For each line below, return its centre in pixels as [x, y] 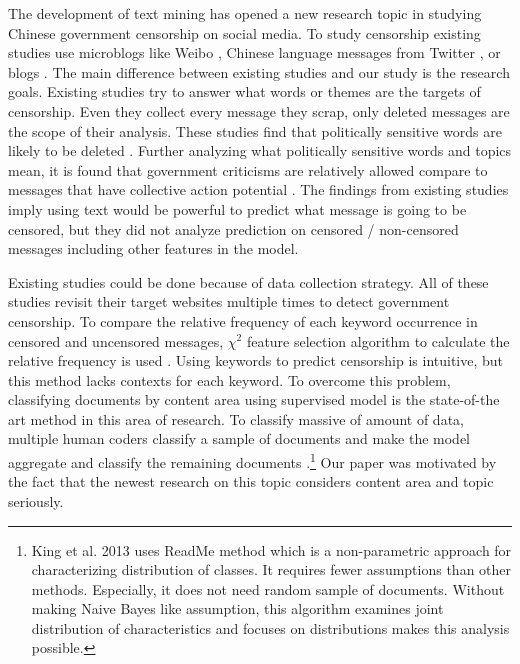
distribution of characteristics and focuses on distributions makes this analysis [270, 627]
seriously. [36, 500]
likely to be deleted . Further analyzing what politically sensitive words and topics [260, 150]
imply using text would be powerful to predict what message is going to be [237, 208]
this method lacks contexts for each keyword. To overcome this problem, [229, 379]
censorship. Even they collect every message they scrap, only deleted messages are [259, 110]
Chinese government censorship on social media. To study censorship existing [244, 32]
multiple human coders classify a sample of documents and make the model [239, 438]
